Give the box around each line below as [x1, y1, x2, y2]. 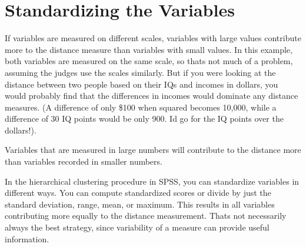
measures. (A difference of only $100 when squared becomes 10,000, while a [5, 101, 277, 113]
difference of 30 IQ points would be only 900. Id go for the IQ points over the [5, 112, 284, 125]
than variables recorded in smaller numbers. [5, 155, 162, 168]
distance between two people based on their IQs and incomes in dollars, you [5, 78, 278, 90]
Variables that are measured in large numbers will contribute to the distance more [5, 143, 301, 156]
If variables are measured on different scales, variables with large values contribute [5, 32, 301, 44]
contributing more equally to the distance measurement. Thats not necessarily [5, 209, 287, 222]
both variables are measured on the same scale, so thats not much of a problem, [5, 55, 293, 67]
